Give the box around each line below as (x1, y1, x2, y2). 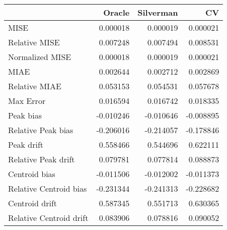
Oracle (103, 7, 130, 18)
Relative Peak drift (8, 153, 75, 165)
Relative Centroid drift (8, 212, 89, 223)
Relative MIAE (8, 80, 61, 92)
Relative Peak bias (8, 124, 73, 136)
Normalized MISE (8, 51, 71, 63)
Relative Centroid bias (8, 183, 87, 194)
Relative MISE (8, 36, 60, 48)
